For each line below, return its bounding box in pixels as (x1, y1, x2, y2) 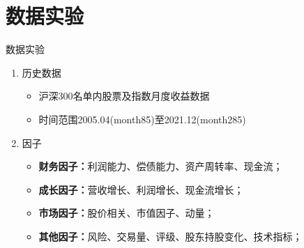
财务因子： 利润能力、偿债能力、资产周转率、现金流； (38, 159, 283, 173)
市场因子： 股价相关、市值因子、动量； (38, 206, 215, 220)
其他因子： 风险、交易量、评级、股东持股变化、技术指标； (38, 228, 303, 243)
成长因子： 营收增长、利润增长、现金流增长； (38, 182, 244, 196)
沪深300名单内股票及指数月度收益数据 (38, 88, 210, 103)
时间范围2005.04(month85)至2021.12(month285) (38, 111, 246, 126)
